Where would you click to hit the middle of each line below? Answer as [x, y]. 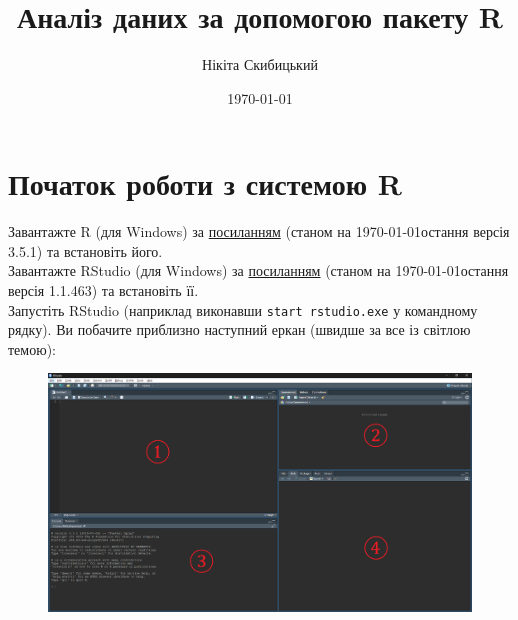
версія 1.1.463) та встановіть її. [103, 290]
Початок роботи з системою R [205, 183]
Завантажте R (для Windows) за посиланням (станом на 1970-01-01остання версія [259, 231]
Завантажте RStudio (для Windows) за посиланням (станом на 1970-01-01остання [258, 270]
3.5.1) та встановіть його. [85, 250]
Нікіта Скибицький [260, 64]
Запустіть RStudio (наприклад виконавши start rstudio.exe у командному [243, 309]
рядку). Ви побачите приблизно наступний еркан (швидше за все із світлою [239, 329]
